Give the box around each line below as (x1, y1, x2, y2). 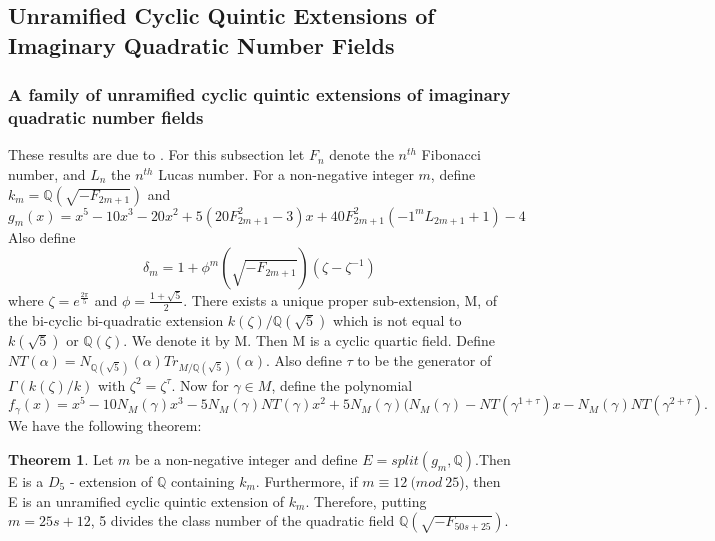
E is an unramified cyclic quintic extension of (8, 490, 285, 511)
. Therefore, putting (305, 490, 427, 511)
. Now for (171, 374, 229, 395)
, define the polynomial (271, 374, 413, 395)
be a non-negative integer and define (135, 449, 358, 469)
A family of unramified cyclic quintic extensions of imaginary (8, 82, 511, 107)
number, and (8, 163, 86, 184)
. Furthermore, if (255, 471, 358, 491)
